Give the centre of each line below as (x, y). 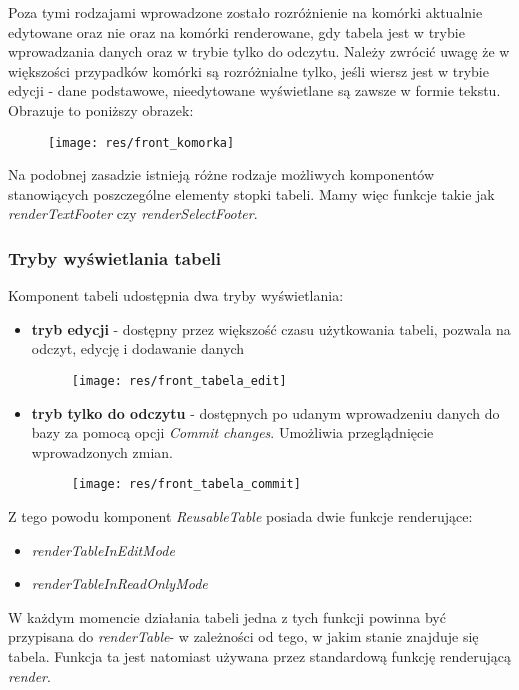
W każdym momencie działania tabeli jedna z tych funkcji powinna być (227, 616)
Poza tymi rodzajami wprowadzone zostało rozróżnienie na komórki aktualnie (245, 12)
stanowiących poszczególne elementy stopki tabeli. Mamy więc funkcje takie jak (251, 193)
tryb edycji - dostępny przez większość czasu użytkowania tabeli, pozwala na (271, 328)
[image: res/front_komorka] (141, 142)
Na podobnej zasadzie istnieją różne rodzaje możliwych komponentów (221, 174)
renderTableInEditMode (103, 549)
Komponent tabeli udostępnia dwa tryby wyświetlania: (176, 295)
